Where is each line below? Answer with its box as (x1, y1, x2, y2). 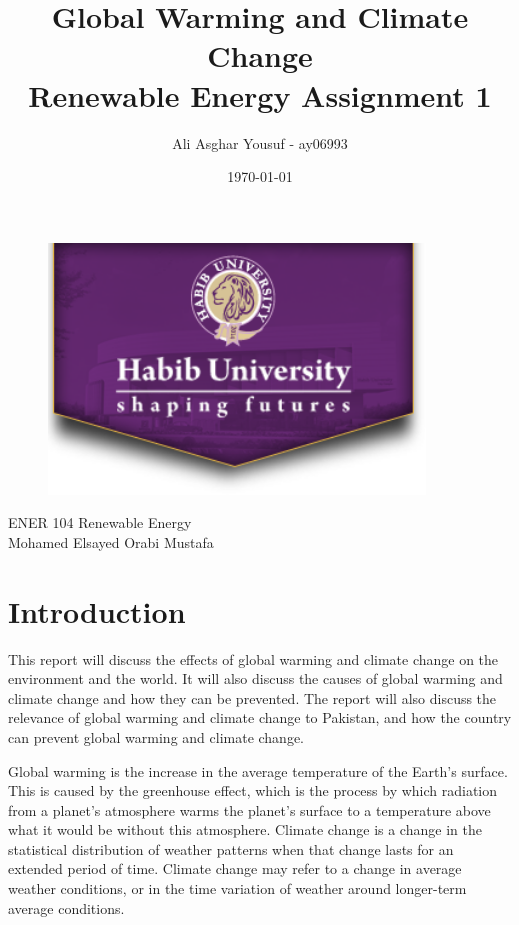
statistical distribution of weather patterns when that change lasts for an (8, 838, 454, 859)
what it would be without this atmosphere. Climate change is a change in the (8, 819, 482, 840)
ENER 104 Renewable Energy (8, 512, 192, 533)
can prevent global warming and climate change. (8, 726, 305, 747)
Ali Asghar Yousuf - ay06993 (172, 132, 348, 153)
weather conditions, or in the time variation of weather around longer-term (8, 878, 467, 899)
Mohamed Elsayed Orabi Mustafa (8, 531, 214, 552)
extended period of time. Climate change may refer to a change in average (8, 858, 462, 879)
